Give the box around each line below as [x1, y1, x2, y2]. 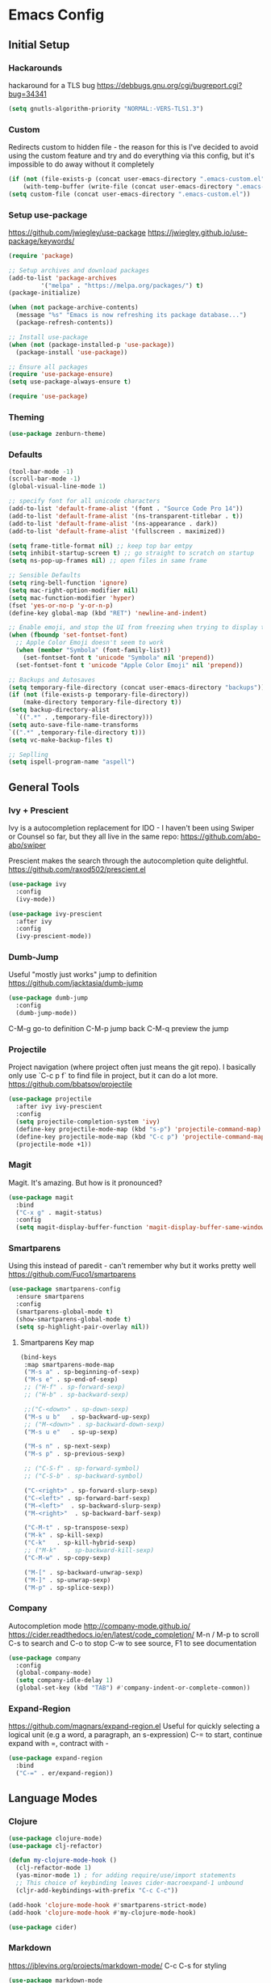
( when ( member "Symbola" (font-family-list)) [15, 646, 172, 654]
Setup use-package [8, 209, 88, 220]
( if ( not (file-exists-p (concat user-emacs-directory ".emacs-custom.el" [8, 175, 265, 184]
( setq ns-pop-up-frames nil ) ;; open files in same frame [8, 556, 207, 565]
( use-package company [8, 1654, 81, 1662]
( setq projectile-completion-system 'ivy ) [15, 1118, 161, 1126]
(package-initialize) [8, 289, 81, 297]
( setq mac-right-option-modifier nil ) [8, 586, 139, 594]
